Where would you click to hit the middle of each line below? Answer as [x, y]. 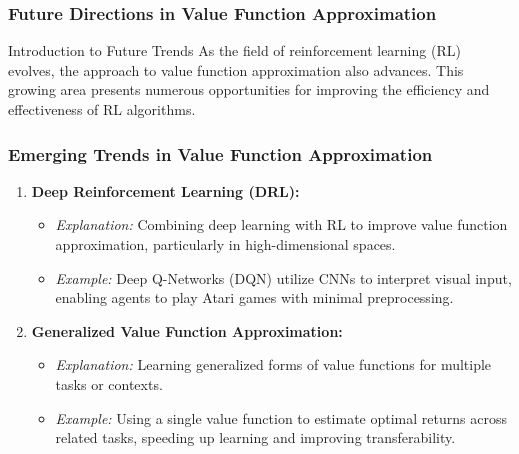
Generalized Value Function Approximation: [187, 330]
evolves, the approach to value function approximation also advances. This [236, 69]
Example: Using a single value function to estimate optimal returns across [281, 417]
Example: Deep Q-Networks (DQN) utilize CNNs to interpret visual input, [283, 277]
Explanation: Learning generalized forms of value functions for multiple [273, 364]
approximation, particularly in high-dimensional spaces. [225, 244]
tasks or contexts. [109, 383]
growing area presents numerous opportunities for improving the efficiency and [249, 89]
